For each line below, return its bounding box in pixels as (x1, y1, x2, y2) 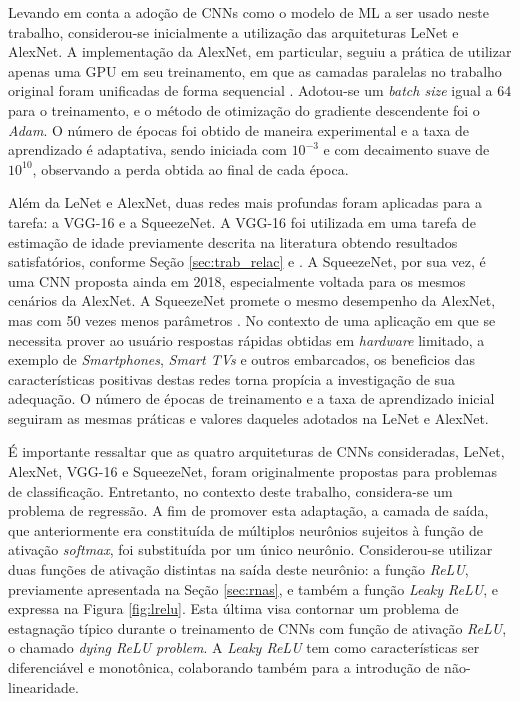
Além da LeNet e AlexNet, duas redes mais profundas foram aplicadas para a (8, 192, 482, 213)
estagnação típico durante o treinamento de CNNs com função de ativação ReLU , (8, 617, 507, 638)
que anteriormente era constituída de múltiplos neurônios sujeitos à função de (8, 519, 483, 540)
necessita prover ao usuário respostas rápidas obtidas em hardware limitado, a (8, 329, 485, 350)
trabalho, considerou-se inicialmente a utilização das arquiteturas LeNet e (8, 21, 459, 42)
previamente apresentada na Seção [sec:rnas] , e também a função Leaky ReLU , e (8, 578, 498, 599)
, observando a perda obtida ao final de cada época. (32, 158, 349, 179)
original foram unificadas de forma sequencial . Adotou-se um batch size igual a (8, 80, 493, 101)
